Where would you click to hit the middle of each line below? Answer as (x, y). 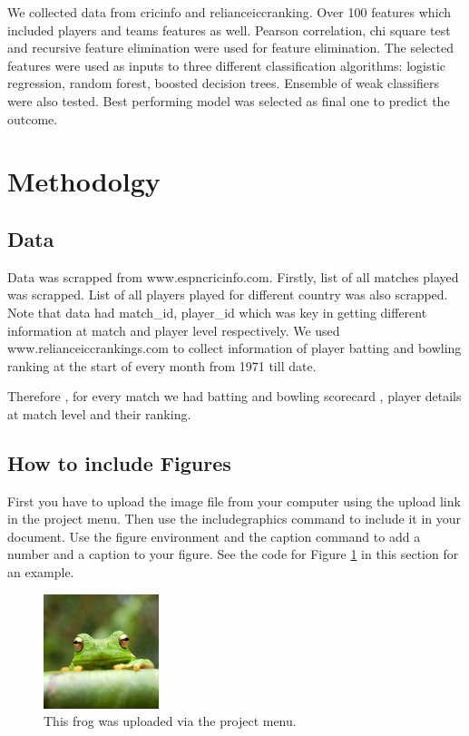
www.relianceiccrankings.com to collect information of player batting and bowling (234, 348)
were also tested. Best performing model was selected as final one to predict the (229, 100)
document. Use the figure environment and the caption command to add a (214, 536)
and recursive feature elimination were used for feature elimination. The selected (230, 48)
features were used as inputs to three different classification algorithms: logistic (226, 65)
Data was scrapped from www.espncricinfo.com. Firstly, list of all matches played (233, 276)
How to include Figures (119, 462)
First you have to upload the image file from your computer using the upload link (234, 500)
